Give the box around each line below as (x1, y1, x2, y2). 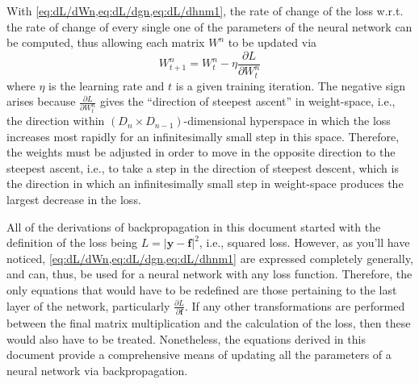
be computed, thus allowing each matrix (6, 34, 205, 51)
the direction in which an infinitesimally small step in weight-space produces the (6, 175, 404, 192)
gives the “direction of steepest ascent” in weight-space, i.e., (99, 93, 396, 110)
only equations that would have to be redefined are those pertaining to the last (6, 282, 397, 298)
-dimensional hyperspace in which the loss (183, 112, 391, 129)
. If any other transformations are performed (184, 297, 405, 314)
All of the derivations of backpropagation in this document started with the (6, 218, 381, 235)
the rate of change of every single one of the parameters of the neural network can (6, 18, 413, 35)
